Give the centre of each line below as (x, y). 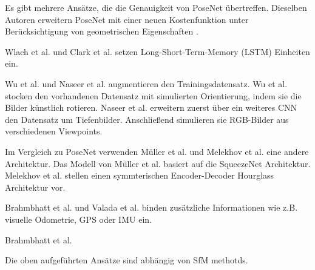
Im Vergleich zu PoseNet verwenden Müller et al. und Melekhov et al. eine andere (157, 151)
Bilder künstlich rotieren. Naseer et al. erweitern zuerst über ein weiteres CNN (151, 107)
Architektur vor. (35, 187)
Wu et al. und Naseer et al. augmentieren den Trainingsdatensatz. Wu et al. (146, 83)
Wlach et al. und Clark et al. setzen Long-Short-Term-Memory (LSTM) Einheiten (157, 51)
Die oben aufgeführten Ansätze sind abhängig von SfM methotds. (127, 260)
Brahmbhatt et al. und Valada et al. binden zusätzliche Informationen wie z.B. (151, 207)
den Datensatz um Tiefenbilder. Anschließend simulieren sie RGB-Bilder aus (147, 119)
